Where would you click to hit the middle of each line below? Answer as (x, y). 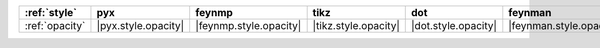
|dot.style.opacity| (454, 25)
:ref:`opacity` (55, 25)
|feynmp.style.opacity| (248, 25)
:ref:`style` (50, 12)
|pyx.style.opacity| (140, 25)
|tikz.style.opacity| (356, 25)
